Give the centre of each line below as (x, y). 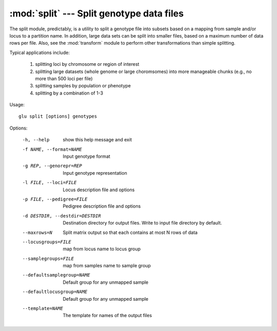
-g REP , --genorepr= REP (52, 166)
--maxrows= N (37, 232)
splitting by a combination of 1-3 (69, 93)
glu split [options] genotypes (58, 116)
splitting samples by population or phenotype (83, 86)
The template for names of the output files (107, 316)
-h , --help (36, 140)
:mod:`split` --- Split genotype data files (97, 13)
